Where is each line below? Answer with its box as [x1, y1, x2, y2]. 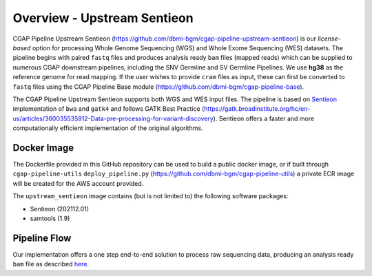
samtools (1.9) [30, 214, 70, 222]
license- [318, 34, 341, 43]
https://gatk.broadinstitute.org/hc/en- [204, 105, 311, 113]
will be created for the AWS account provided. [12, 179, 144, 187]
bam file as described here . [12, 260, 90, 268]
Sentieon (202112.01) [30, 204, 90, 213]
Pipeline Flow [12, 232, 72, 244]
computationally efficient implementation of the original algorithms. [12, 124, 203, 132]
